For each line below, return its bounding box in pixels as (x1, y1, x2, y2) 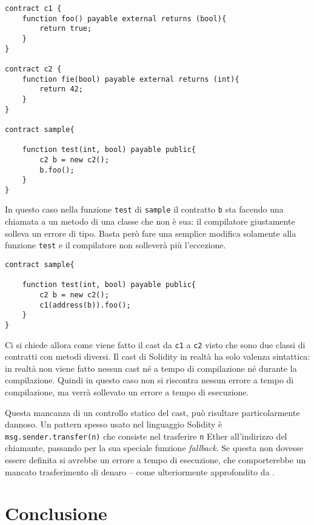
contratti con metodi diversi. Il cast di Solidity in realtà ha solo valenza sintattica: (5, 350, 310, 363)
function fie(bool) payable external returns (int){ (22, 74, 239, 84)
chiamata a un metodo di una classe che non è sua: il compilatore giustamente (5, 215, 295, 228)
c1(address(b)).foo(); (39, 300, 131, 309)
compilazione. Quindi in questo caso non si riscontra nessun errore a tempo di (5, 374, 294, 386)
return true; (39, 24, 92, 33)
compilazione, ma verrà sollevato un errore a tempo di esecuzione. (5, 386, 249, 398)
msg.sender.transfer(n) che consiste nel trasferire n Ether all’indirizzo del (5, 429, 287, 442)
